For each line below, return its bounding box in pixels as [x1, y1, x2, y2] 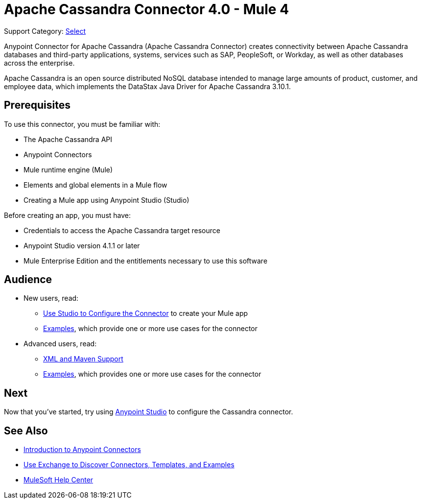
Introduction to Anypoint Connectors [23, 445, 141, 454]
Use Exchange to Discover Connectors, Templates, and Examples [23, 460, 234, 469]
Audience [4, 273, 52, 286]
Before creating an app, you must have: [4, 211, 131, 219]
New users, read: [23, 294, 79, 303]
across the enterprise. [4, 58, 75, 67]
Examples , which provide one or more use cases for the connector [43, 324, 258, 333]
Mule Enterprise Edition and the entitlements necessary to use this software [23, 256, 268, 265]
